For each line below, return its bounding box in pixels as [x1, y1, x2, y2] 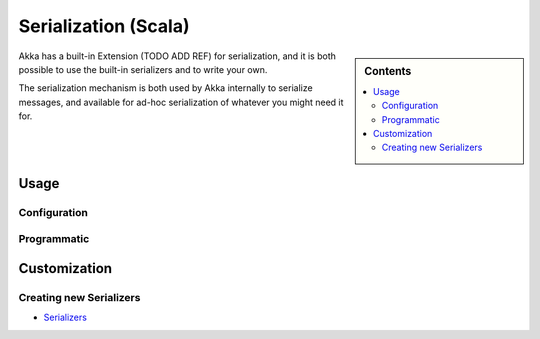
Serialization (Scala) [18, 15, 190, 37]
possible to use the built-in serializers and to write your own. [18, 63, 268, 75]
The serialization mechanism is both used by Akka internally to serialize [18, 82, 314, 94]
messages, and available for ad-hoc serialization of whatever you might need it [18, 96, 344, 108]
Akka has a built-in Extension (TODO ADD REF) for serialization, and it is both [18, 50, 337, 62]
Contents [364, 64, 412, 78]
